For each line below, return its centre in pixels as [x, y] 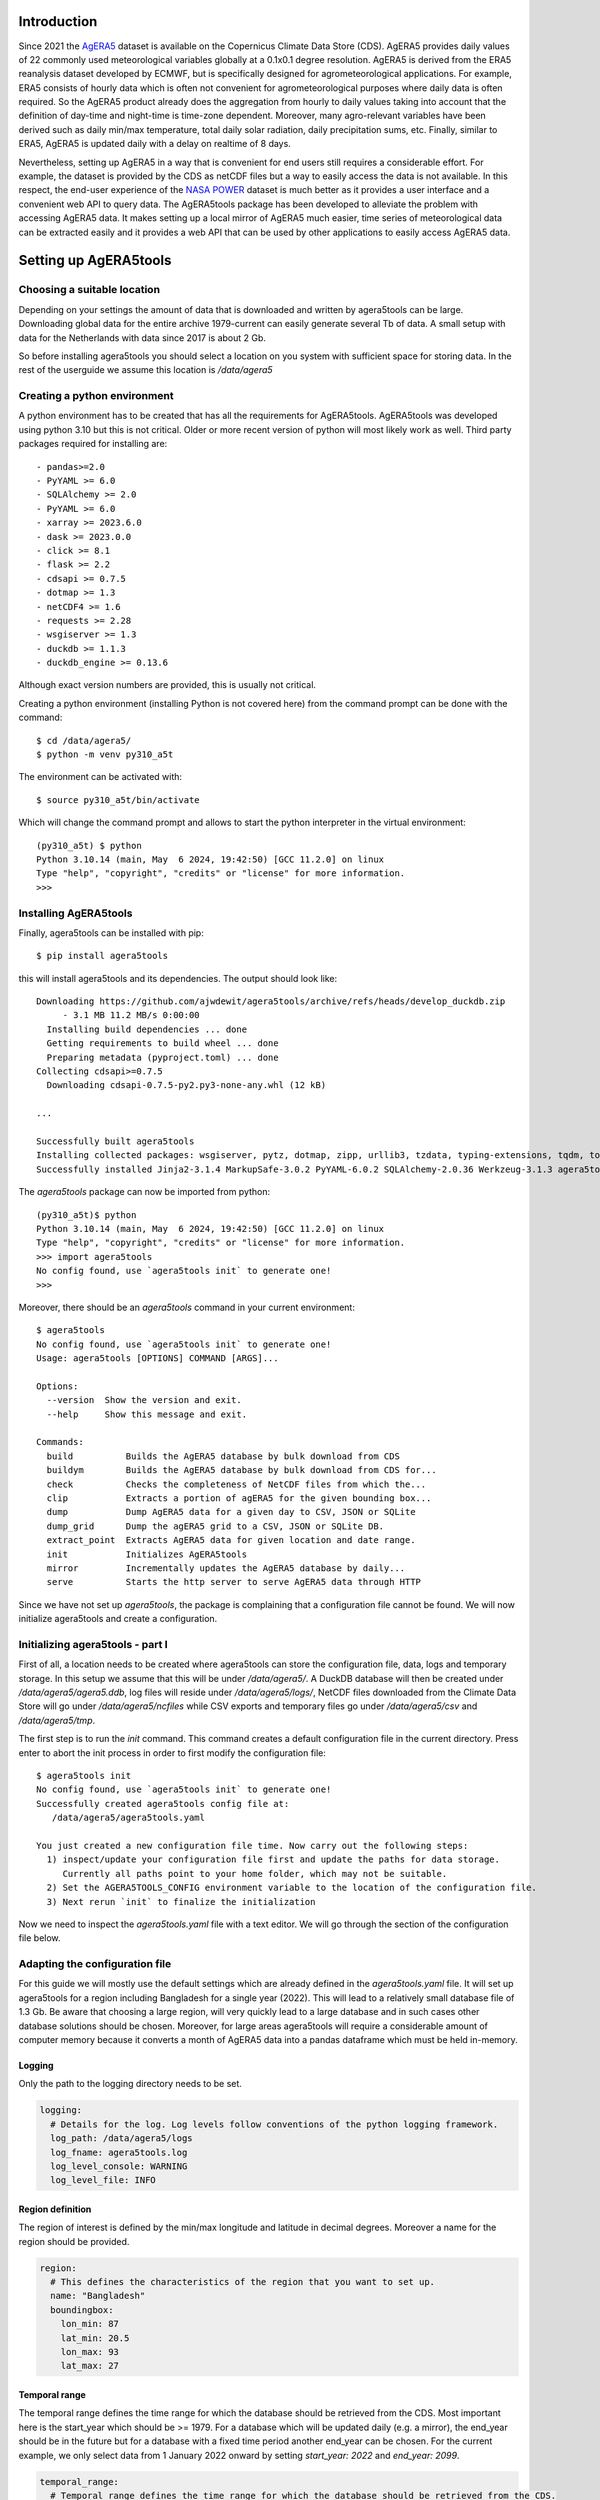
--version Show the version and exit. [144, 1400]
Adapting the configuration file [95, 1964]
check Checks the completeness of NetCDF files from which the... [236, 1484]
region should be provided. [74, 2241]
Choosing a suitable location [89, 290]
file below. [39, 1938]
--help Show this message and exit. [147, 1414]
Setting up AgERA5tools [95, 260]
